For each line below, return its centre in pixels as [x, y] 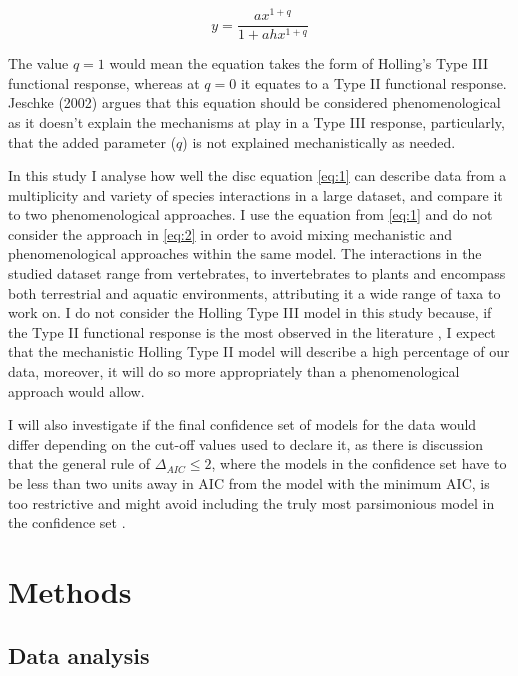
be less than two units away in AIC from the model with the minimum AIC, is [249, 483]
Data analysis [79, 654]
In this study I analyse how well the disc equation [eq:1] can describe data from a [257, 175]
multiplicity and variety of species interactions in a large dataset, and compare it [255, 194]
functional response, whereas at [104, 82]
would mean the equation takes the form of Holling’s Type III [299, 63]
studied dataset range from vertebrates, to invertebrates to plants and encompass [257, 273]
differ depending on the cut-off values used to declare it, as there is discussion [246, 443]
